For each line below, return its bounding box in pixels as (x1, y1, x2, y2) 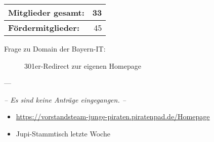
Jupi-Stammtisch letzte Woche (16, 128, 110, 138)
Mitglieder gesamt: (8, 7, 84, 18)
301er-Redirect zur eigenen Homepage (24, 60, 141, 71)
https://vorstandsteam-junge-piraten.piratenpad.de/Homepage (16, 111, 210, 122)
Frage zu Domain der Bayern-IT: (4, 43, 106, 54)
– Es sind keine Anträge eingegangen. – (4, 94, 126, 105)
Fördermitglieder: (8, 22, 79, 33)
